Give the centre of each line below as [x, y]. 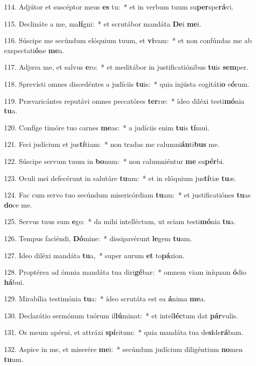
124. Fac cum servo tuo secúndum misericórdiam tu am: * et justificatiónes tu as [127, 195]
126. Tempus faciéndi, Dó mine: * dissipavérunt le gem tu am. [98, 238]
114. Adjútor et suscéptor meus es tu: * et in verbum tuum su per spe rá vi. [119, 7]
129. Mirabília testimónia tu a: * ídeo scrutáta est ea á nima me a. [105, 299]
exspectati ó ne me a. [34, 50]
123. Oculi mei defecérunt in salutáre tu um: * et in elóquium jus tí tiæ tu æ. [120, 178]
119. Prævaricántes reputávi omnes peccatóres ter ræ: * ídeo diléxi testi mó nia [124, 101]
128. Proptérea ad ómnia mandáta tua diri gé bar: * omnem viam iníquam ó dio [125, 272]
